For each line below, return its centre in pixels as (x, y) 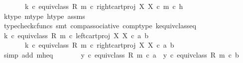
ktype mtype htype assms (44, 16)
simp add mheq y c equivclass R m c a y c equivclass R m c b (121, 54)
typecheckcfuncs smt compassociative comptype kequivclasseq (100, 26)
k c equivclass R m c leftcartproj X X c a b (76, 35)
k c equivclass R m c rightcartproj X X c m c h (104, 6)
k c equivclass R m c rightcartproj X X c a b (99, 45)
